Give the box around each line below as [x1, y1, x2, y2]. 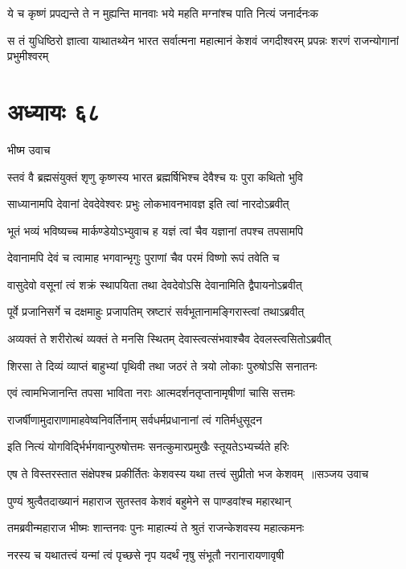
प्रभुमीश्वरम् [7, 47, 49, 64]
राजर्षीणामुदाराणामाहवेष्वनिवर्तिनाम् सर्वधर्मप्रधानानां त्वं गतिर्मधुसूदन [7, 411, 262, 428]
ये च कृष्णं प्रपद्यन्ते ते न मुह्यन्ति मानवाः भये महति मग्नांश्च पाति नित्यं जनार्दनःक [7, 5, 318, 21]
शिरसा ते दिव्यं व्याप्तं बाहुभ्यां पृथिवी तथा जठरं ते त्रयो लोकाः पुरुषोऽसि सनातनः [7, 357, 318, 374]
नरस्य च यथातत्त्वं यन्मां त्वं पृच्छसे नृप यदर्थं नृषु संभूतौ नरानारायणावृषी [7, 546, 285, 563]
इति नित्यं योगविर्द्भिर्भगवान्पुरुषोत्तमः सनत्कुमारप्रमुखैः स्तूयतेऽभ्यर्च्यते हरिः [7, 438, 289, 455]
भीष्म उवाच [7, 141, 51, 158]
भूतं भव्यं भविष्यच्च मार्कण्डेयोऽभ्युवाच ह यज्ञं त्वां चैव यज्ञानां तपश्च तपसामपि [7, 222, 303, 239]
